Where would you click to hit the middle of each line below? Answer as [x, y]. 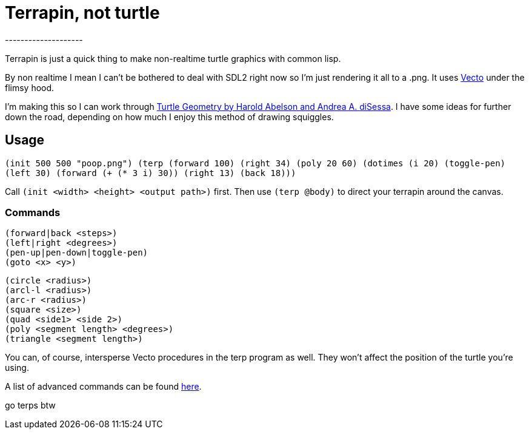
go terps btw [30, 405]
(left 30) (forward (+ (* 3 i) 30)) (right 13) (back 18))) [151, 173]
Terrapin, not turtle [82, 13]
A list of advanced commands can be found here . [103, 387]
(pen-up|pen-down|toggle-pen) [77, 253]
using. [17, 368]
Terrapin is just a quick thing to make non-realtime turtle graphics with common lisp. [173, 58]
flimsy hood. [30, 87]
